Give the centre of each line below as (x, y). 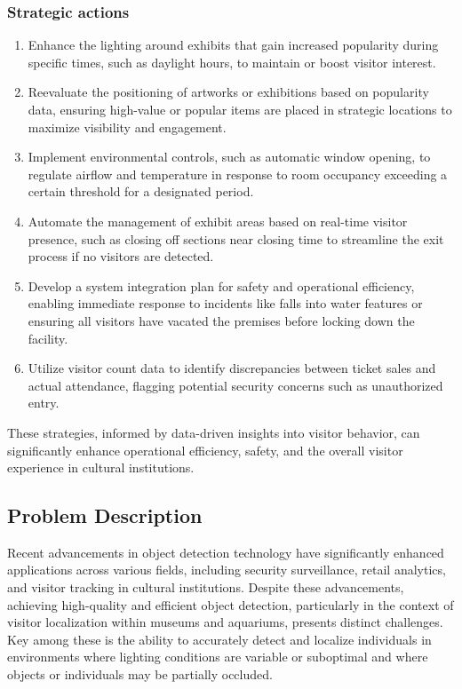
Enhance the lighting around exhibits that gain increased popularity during (233, 45)
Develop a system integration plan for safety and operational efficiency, (221, 285)
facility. (48, 338)
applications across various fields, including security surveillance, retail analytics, (227, 570)
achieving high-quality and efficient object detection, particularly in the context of (231, 604)
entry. (44, 403)
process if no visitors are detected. (121, 256)
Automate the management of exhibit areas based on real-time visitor (218, 221)
